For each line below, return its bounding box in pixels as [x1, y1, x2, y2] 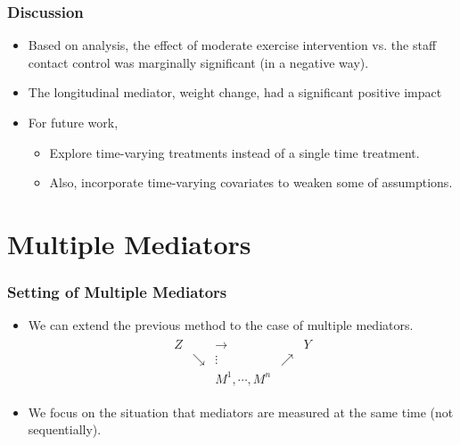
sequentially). [28, 420, 102, 439]
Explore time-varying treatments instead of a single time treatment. [49, 143, 420, 161]
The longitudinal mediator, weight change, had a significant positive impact [28, 83, 442, 102]
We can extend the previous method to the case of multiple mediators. [28, 316, 414, 334]
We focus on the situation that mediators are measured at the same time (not [28, 402, 454, 421]
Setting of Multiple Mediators [7, 281, 227, 303]
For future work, [28, 113, 119, 131]
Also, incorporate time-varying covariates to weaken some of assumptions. [49, 173, 453, 192]
